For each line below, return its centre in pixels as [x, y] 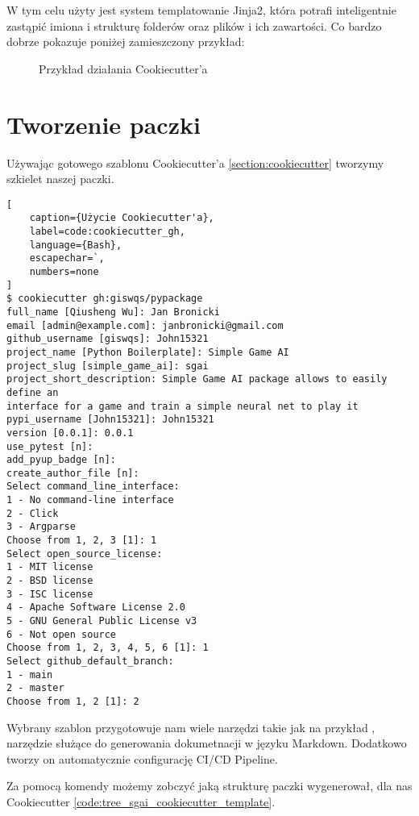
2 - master [35, 688]
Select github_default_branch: [90, 661]
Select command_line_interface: [93, 487]
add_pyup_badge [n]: [62, 460]
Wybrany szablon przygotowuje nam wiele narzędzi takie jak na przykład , [191, 727]
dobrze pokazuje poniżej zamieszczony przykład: [126, 42]
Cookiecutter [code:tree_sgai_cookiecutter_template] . [141, 801]
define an [33, 392]
